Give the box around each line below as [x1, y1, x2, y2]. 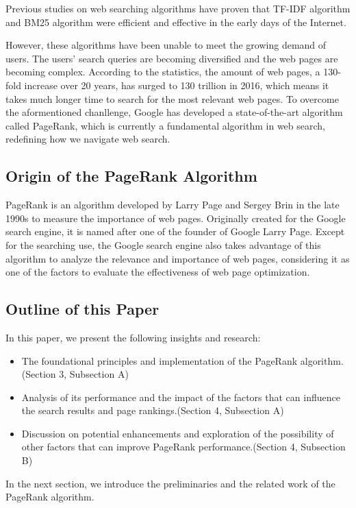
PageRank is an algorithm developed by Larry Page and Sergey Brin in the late [5, 197, 340, 212]
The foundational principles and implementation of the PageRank [21, 353, 298, 367]
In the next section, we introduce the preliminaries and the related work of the [5, 476, 335, 490]
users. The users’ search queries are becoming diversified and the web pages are [5, 51, 338, 65]
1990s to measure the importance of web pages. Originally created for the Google [5, 210, 346, 225]
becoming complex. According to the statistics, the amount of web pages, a [5, 64, 320, 79]
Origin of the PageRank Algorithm [5, 165, 257, 186]
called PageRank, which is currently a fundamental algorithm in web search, [5, 118, 325, 132]
